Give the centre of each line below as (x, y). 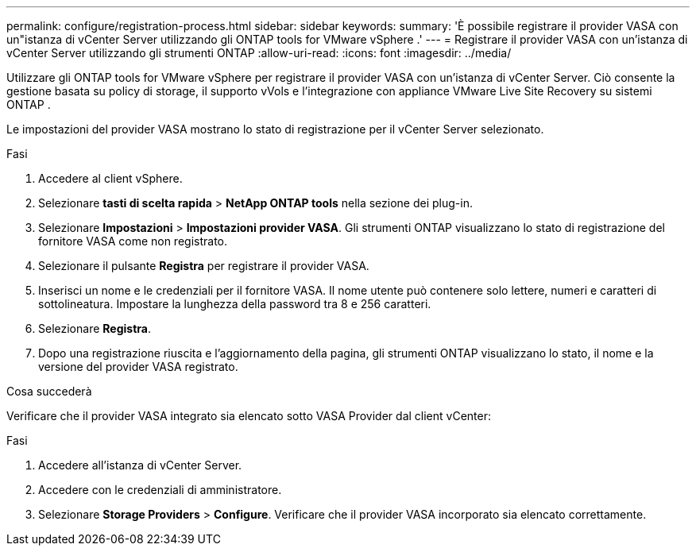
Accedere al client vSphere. (110, 178)
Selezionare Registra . (95, 328)
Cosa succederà (49, 391)
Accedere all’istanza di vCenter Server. (140, 465)
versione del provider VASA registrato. (138, 367)
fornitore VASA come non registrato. (133, 241)
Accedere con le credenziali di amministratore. (160, 490)
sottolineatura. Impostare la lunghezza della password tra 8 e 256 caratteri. (235, 304)
